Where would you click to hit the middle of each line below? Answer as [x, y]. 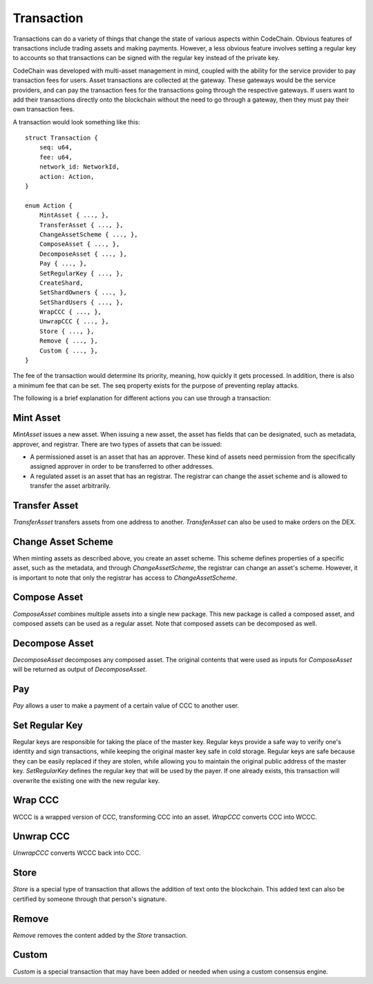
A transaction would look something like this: [77, 122]
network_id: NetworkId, [79, 167]
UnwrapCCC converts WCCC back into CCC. [77, 853]
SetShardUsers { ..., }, [81, 302]
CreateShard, [61, 283]
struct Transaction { [61, 138]
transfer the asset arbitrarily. [70, 486]
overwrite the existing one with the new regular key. [86, 780]
